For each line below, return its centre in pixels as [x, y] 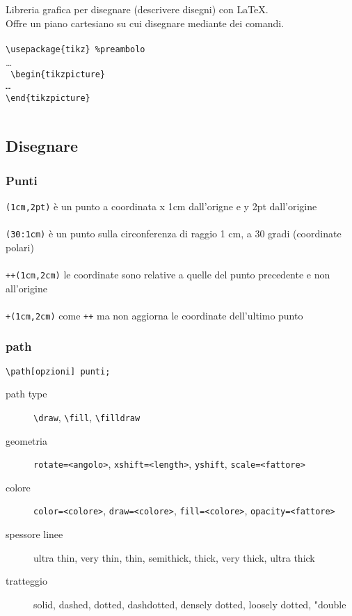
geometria [26, 440]
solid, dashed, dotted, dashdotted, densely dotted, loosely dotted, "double [190, 604]
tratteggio [26, 581]
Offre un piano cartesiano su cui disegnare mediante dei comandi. [145, 23]
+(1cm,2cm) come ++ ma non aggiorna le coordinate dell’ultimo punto [154, 315]
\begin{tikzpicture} [58, 75]
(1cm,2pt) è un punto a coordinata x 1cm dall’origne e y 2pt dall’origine [161, 206]
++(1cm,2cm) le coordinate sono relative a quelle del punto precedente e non [168, 274]
